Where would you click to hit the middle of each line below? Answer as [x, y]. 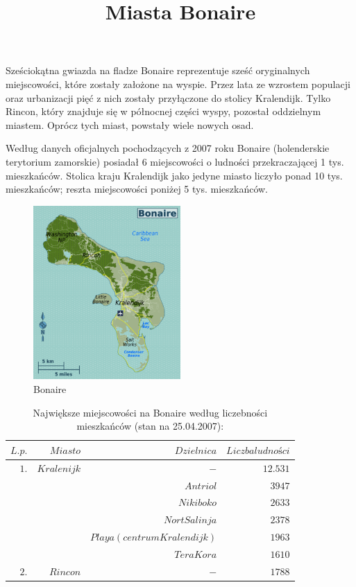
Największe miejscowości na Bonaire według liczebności [150, 412]
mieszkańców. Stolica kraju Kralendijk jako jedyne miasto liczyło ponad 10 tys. [174, 175]
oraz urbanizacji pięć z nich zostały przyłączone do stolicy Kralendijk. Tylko [168, 97]
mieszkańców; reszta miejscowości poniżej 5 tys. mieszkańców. [137, 189]
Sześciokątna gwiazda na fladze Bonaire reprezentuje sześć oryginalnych [158, 70]
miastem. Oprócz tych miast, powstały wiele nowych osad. [130, 124]
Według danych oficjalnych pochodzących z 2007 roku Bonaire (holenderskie [168, 148]
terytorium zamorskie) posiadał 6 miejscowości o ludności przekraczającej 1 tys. [175, 161]
